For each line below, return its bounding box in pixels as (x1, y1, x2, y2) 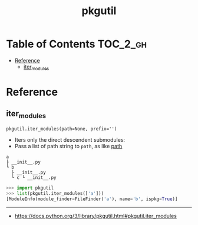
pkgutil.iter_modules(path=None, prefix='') (6, 126, 117, 132)
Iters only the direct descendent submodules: (14, 136, 126, 143)
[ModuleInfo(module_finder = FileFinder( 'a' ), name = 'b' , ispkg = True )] (6, 196, 178, 202)
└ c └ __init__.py (11, 174, 57, 181)
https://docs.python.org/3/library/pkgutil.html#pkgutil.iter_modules (14, 212, 177, 219)
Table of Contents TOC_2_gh (6, 37, 147, 51)
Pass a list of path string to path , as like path (14, 142, 123, 149)
